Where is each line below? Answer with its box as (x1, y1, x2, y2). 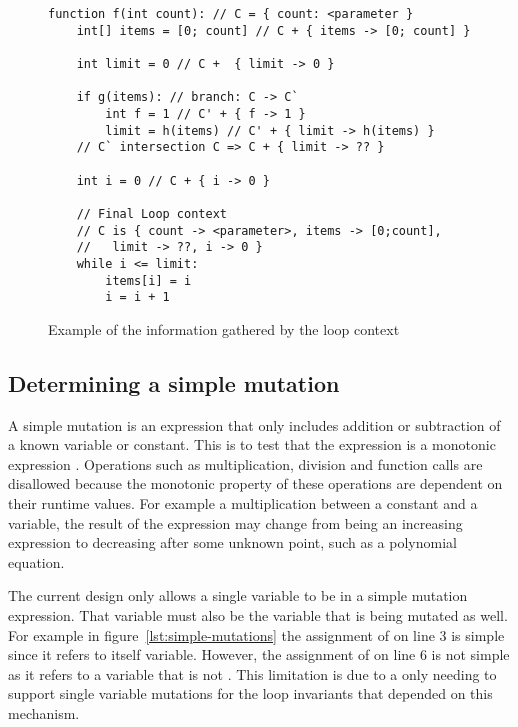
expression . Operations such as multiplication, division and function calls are (8, 453, 483, 474)
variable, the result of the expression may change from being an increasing (8, 512, 463, 533)
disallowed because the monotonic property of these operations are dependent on (8, 473, 503, 494)
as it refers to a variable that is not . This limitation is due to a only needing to (8, 663, 497, 684)
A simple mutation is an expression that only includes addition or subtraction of (8, 414, 501, 435)
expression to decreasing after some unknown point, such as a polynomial (8, 532, 457, 553)
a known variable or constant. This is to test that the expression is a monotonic (8, 434, 496, 455)
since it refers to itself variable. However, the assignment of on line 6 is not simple (8, 644, 510, 665)
